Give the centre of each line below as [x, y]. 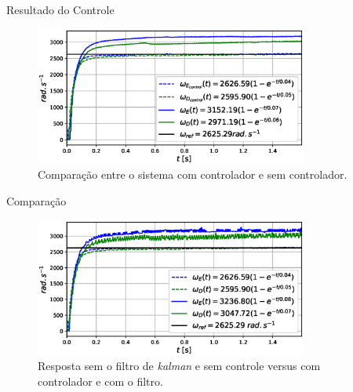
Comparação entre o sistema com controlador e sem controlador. [193, 174]
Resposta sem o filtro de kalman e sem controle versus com [179, 366]
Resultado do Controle [60, 9]
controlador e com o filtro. [100, 381]
